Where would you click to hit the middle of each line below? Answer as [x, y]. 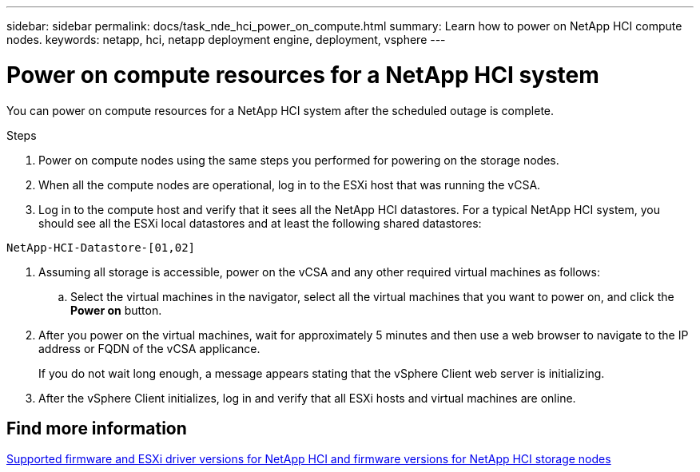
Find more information [97, 428]
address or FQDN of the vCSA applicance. [149, 348]
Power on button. [116, 310]
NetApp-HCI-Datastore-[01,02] [101, 247]
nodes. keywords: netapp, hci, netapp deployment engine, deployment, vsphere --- [226, 40]
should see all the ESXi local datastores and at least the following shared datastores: [260, 223]
